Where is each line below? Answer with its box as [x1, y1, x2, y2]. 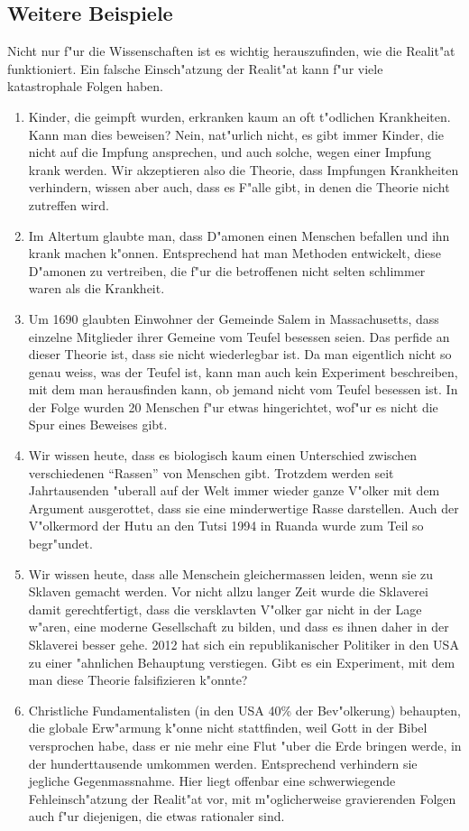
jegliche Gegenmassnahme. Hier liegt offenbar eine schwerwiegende [28, 771, 396, 790]
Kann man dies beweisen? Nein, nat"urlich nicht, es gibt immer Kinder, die [28, 125, 444, 143]
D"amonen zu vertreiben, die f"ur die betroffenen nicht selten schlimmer [28, 261, 426, 280]
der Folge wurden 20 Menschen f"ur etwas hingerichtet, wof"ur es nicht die [28, 397, 438, 416]
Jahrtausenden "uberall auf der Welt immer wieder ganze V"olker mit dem [28, 481, 440, 500]
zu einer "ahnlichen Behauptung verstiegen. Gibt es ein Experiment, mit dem [28, 652, 455, 671]
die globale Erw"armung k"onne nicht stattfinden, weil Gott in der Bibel [28, 718, 428, 737]
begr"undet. [28, 534, 93, 553]
